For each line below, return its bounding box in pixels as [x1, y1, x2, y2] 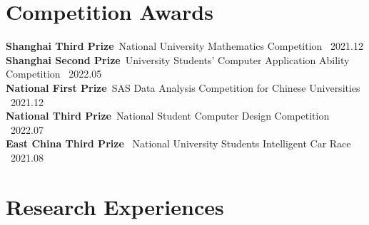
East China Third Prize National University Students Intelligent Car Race [6, 136, 351, 151]
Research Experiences [6, 192, 224, 221]
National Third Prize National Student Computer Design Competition [6, 108, 330, 123]
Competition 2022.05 [6, 66, 102, 81]
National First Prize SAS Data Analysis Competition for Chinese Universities [6, 80, 360, 95]
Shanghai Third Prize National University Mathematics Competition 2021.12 [6, 38, 363, 53]
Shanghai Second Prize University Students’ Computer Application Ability [6, 52, 350, 67]
